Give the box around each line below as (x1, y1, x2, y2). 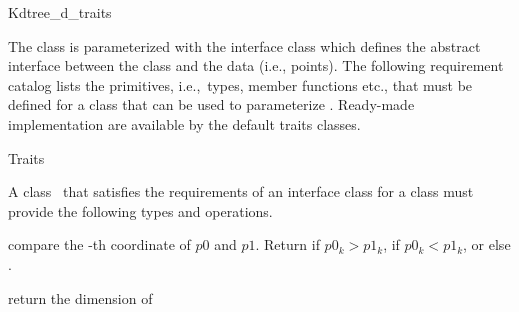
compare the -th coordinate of (8, 234, 191, 255)
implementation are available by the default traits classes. (8, 113, 361, 134)
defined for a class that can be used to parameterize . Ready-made (8, 94, 415, 115)
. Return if (255, 234, 320, 255)
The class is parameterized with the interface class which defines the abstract (8, 35, 481, 56)
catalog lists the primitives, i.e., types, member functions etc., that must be (8, 74, 473, 95)
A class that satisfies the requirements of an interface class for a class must (8, 181, 474, 202)
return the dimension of (8, 287, 153, 308)
